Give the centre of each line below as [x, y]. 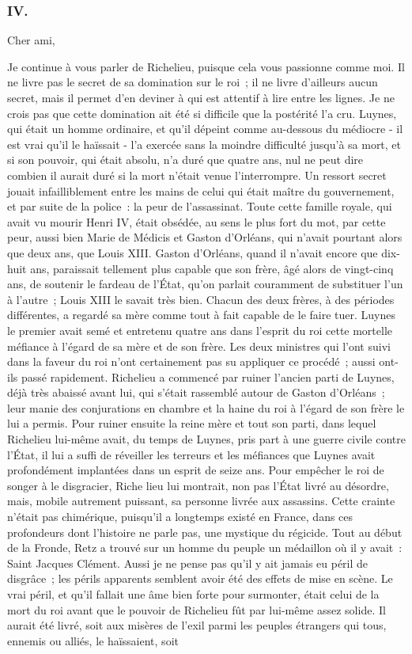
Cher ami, [31, 40]
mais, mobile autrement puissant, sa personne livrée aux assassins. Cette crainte [201, 501]
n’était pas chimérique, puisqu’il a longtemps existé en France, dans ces [180, 517]
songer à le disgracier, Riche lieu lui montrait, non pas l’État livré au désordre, [198, 485]
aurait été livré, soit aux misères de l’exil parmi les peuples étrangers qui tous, [197, 625]
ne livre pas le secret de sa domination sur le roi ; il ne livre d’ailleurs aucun [193, 82]
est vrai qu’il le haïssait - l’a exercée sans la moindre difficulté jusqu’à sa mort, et [204, 144]
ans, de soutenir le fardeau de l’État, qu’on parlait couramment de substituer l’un [205, 284]
